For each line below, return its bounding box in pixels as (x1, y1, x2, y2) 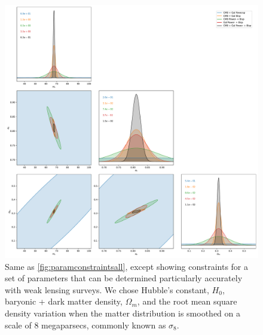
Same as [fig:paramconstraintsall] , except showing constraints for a (5, 260, 249, 272)
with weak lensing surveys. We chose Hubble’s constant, (5, 283, 209, 296)
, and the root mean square (137, 295, 237, 308)
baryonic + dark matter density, (5, 295, 123, 308)
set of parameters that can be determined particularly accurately (5, 272, 243, 284)
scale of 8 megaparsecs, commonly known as (5, 318, 166, 331)
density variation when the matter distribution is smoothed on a (5, 306, 241, 319)
